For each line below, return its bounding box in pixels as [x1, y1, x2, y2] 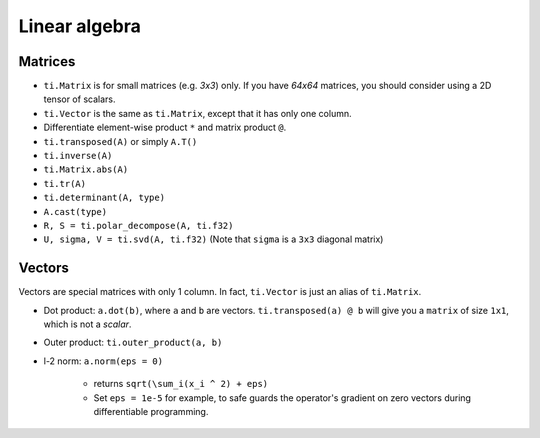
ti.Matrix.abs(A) [43, 164, 129, 175]
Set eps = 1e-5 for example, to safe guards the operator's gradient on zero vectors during [93, 391, 472, 404]
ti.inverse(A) [43, 150, 113, 162]
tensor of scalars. [43, 93, 116, 105]
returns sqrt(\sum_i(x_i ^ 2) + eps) [93, 378, 269, 390]
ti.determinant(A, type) [43, 192, 165, 204]
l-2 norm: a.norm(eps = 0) [43, 355, 164, 367]
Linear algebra [18, 15, 142, 37]
